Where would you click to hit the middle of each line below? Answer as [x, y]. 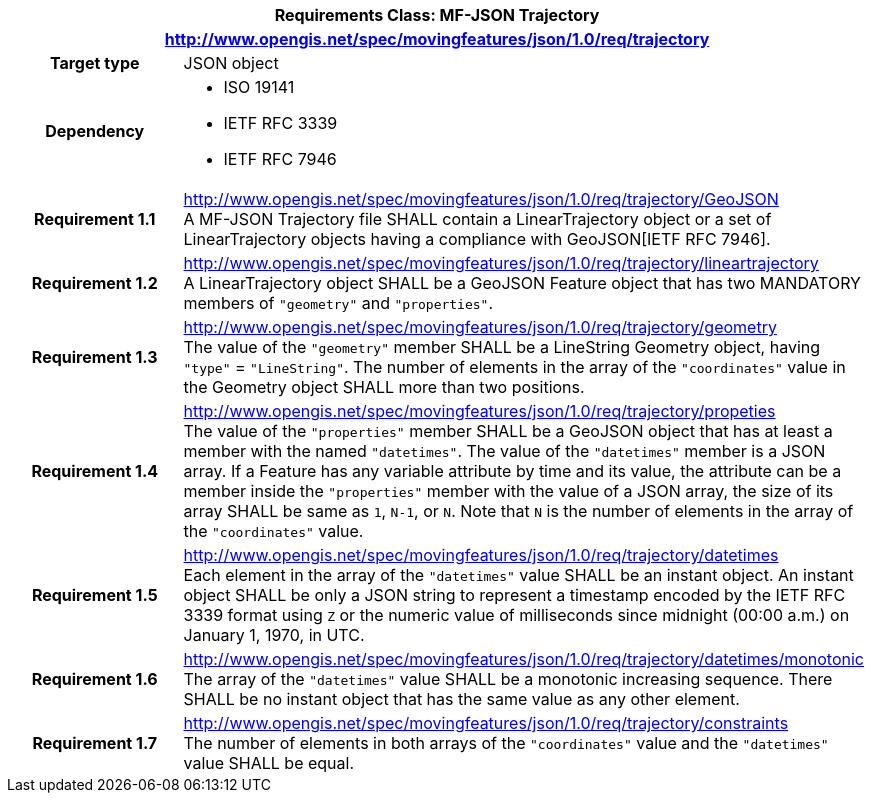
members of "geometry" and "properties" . [338, 303]
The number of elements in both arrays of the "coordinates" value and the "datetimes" [506, 743]
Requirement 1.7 [95, 743]
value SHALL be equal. [269, 763]
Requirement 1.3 [94, 357]
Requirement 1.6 [94, 679]
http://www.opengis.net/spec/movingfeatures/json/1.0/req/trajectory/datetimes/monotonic [523, 659]
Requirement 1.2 [94, 283]
